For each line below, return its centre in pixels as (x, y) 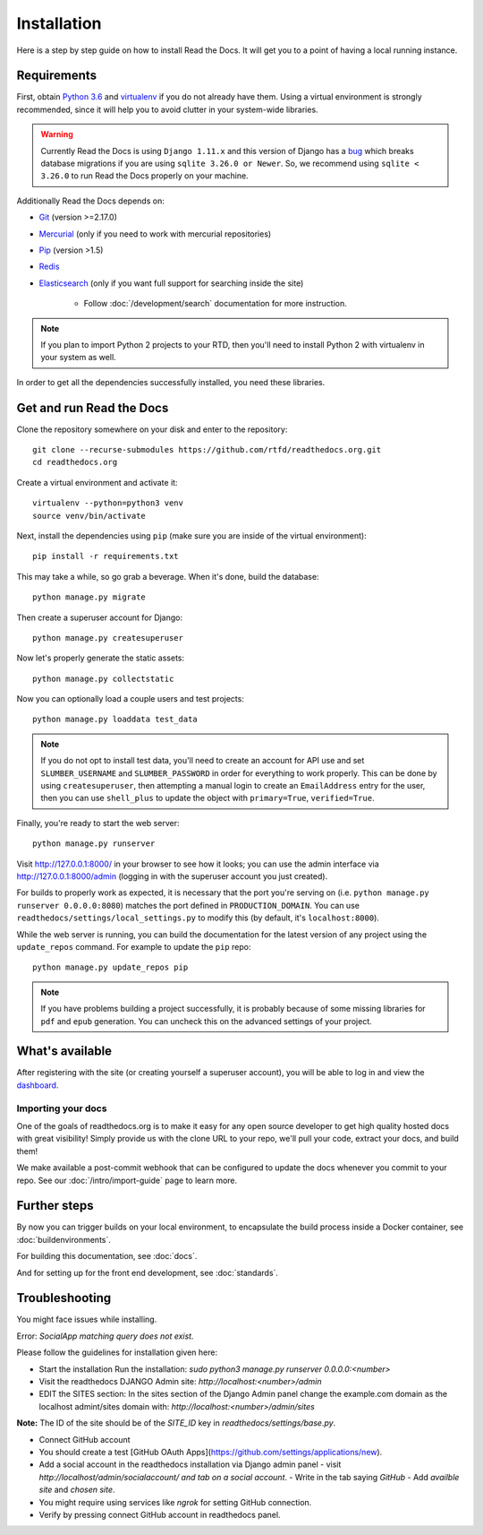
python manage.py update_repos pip (110, 967)
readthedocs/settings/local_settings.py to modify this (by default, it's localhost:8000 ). (198, 918)
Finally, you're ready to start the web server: (98, 823)
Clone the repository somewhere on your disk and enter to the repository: (152, 429)
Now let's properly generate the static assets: (101, 658)
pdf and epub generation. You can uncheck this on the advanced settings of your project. (207, 1021)
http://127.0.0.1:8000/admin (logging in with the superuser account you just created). (172, 876)
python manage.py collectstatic (103, 678)
